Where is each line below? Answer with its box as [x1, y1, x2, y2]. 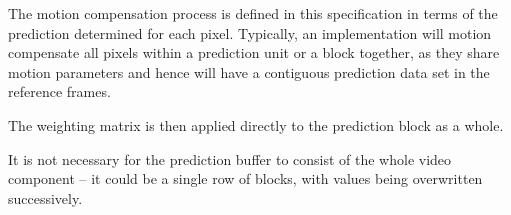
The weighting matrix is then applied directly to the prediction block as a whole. [8, 114, 504, 135]
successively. [8, 187, 83, 208]
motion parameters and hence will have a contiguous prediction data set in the [8, 61, 490, 82]
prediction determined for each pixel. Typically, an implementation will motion [8, 22, 492, 43]
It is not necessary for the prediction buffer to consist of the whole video [8, 148, 452, 169]
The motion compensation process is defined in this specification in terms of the [8, 3, 498, 23]
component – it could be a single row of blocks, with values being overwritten [8, 168, 483, 189]
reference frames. [8, 81, 111, 102]
